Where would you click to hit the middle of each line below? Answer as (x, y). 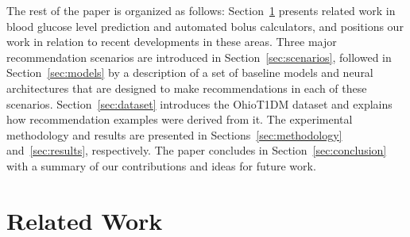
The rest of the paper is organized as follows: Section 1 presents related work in (201, 10)
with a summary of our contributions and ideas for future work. (161, 165)
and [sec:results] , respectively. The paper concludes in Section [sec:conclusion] (197, 150)
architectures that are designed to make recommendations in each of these (187, 88)
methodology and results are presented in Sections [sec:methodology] (174, 134)
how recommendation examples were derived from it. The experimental (180, 119)
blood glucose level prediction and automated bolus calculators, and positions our (205, 26)
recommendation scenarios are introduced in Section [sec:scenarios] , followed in (199, 57)
